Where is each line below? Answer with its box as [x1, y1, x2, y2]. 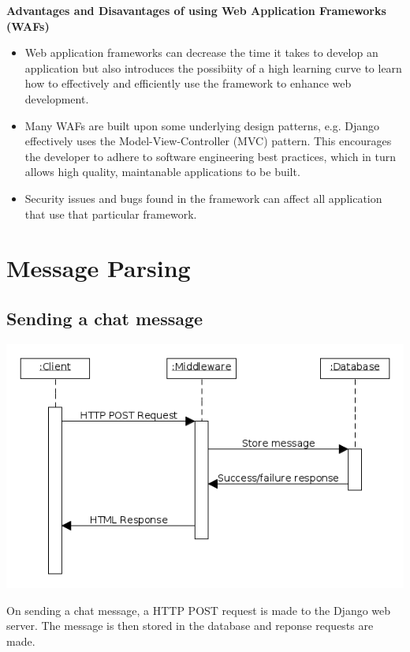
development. [24, 90, 89, 107]
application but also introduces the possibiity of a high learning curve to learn [24, 59, 402, 76]
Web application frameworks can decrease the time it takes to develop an [24, 44, 378, 61]
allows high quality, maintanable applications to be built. [24, 163, 300, 180]
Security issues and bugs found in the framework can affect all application [24, 189, 382, 206]
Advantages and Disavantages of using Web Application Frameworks [6, 2, 386, 18]
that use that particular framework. [24, 205, 197, 222]
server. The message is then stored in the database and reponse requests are [6, 617, 374, 634]
